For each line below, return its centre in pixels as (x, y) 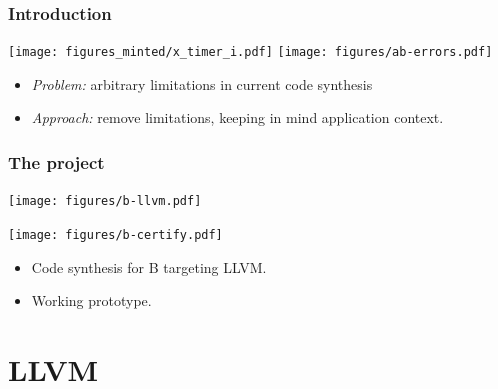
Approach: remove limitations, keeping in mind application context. (237, 117)
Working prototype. (91, 300)
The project (56, 161)
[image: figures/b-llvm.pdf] (105, 201)
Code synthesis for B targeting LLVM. (149, 266)
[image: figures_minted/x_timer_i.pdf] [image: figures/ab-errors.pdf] (250, 52)
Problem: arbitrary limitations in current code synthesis (202, 83)
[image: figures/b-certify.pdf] (115, 234)
